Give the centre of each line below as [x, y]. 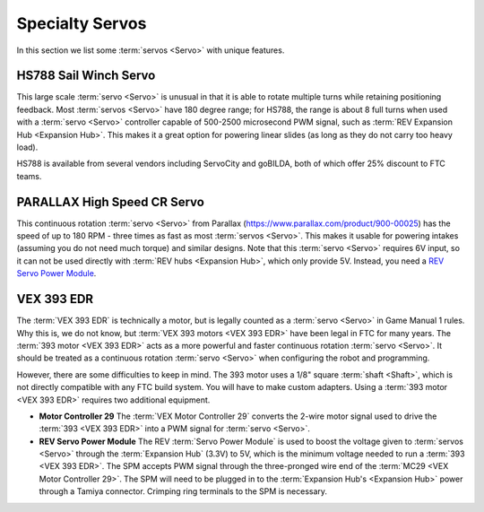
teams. [29, 176]
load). [27, 147]
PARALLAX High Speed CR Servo [111, 202]
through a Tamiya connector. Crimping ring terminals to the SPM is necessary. [183, 491]
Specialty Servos [82, 23]
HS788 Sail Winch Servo [86, 76]
